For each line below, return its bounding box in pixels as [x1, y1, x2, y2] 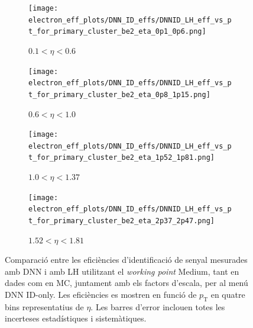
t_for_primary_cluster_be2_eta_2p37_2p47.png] [28, 217, 215, 225]
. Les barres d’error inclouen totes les [90, 300, 225, 313]
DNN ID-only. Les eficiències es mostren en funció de [5, 288, 197, 301]
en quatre [210, 288, 245, 301]
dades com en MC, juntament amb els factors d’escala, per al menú [5, 276, 248, 289]
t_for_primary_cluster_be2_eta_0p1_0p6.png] [28, 27, 206, 36]
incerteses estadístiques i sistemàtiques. [5, 312, 147, 324]
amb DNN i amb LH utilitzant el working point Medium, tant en [5, 265, 239, 277]
